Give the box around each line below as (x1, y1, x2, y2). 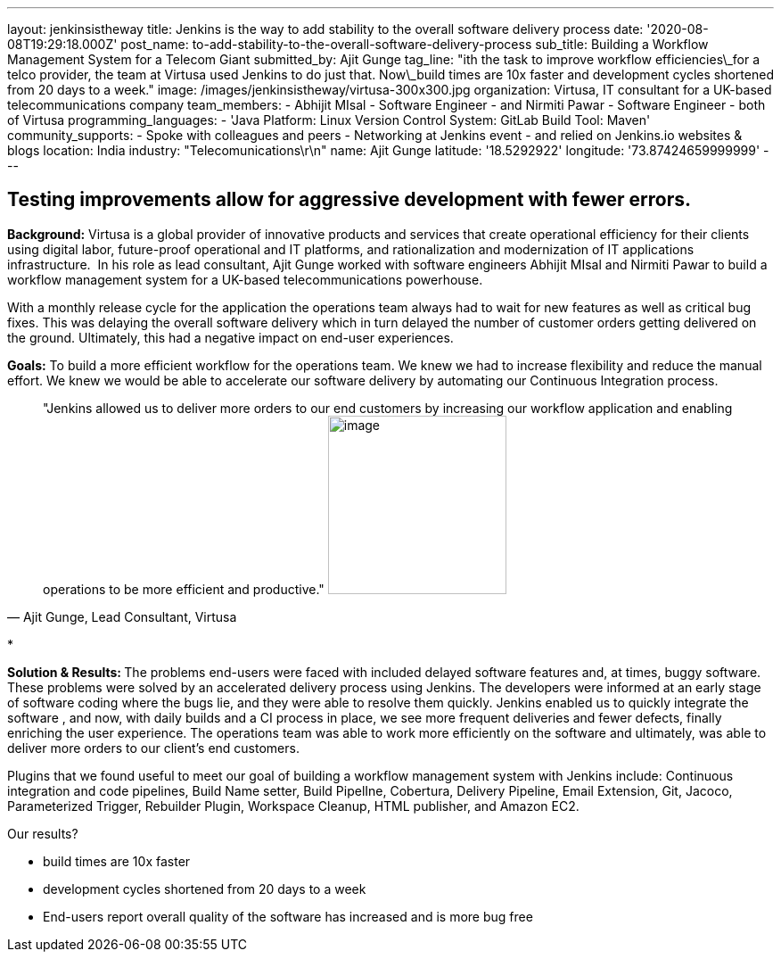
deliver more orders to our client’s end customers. (7, 740, 300, 756)
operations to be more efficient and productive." (43, 581, 325, 597)
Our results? (7, 825, 78, 841)
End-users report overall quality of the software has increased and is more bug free (43, 908, 533, 924)
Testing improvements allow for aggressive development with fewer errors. (7, 188, 692, 211)
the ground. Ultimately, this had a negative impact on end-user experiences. (7, 329, 454, 345)
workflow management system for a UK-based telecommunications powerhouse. (7, 271, 483, 287)
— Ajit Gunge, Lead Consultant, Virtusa (7, 608, 237, 624)
